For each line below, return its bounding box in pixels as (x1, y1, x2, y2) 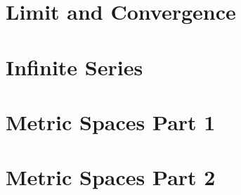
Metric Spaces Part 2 (6, 163, 216, 191)
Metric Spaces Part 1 (6, 107, 216, 136)
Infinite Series (6, 52, 143, 81)
